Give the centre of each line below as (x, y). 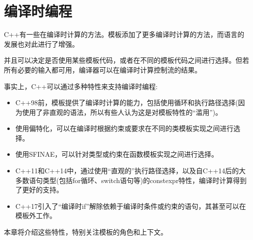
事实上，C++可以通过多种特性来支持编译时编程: (81, 86)
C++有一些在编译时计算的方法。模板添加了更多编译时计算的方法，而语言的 (124, 34)
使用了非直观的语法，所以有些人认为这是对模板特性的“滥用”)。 (122, 112)
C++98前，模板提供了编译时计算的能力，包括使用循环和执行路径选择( (127, 102)
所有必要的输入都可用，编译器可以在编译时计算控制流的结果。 (103, 69)
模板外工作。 (36, 215)
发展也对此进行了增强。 (41, 44)
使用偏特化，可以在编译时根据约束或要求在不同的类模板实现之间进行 (124, 128)
